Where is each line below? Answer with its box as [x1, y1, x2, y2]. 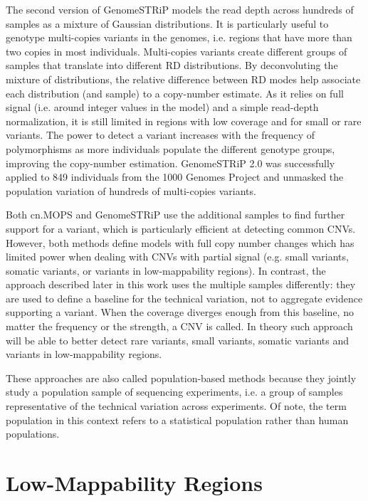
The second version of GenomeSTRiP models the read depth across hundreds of [6, 2, 354, 16]
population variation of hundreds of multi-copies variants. [6, 183, 256, 198]
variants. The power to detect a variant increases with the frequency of [6, 127, 315, 142]
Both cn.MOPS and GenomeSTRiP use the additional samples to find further [6, 207, 345, 222]
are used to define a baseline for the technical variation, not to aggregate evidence [6, 290, 363, 305]
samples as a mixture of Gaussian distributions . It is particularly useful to [6, 16, 329, 31]
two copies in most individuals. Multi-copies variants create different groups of [6, 43, 347, 58]
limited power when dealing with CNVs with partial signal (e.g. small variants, [6, 249, 349, 264]
